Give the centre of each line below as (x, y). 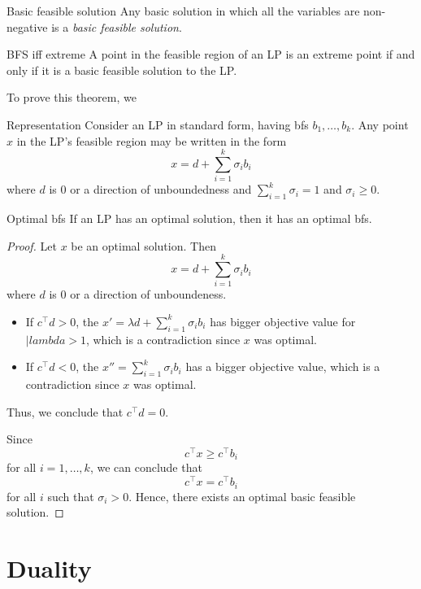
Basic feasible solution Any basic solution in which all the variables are (183, 11)
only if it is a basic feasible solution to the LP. (122, 70)
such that (71, 496)
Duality (49, 567)
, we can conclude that (146, 467)
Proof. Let (32, 245)
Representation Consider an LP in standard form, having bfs (158, 124)
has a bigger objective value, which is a (283, 366)
